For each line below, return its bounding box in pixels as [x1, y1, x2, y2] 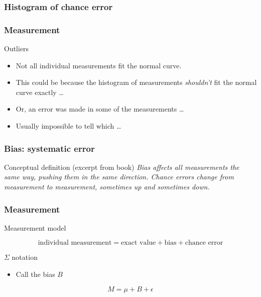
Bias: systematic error [4, 142, 95, 154]
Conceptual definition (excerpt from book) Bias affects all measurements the [4, 161, 239, 172]
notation [12, 252, 38, 262]
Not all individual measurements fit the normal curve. [16, 60, 182, 70]
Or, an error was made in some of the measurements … [16, 104, 184, 114]
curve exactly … [16, 86, 64, 97]
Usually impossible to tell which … [16, 121, 121, 131]
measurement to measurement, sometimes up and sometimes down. [4, 181, 210, 192]
